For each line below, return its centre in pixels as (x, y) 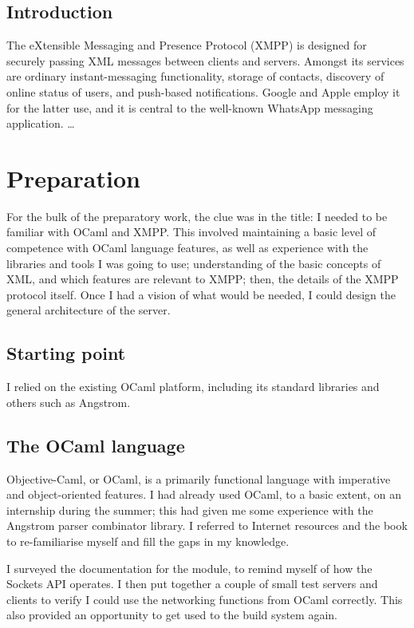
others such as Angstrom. (69, 402)
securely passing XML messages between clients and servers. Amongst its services (205, 60)
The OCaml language (96, 445)
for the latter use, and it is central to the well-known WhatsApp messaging (190, 107)
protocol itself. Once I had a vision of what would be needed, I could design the (201, 294)
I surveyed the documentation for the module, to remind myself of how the (189, 568)
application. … (41, 123)
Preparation (73, 178)
